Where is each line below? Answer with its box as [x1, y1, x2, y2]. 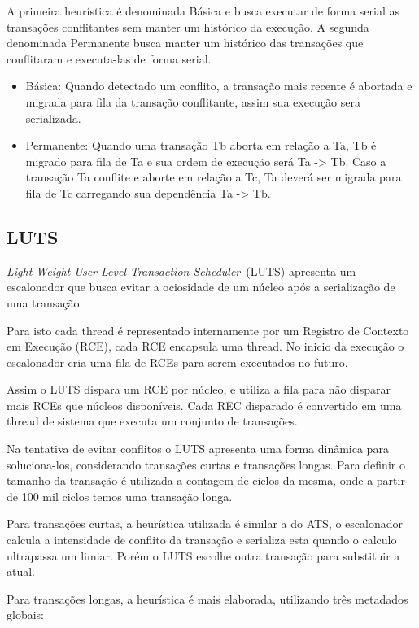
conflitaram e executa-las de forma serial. [7, 50, 212, 67]
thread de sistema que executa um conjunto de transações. [7, 412, 298, 430]
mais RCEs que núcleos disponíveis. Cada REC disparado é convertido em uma [7, 396, 402, 413]
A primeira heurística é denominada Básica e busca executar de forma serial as [7, 2, 399, 19]
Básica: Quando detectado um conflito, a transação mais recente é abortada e [25, 77, 412, 94]
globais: [7, 606, 44, 623]
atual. [7, 563, 36, 580]
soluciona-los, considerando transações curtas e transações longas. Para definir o [7, 456, 405, 473]
